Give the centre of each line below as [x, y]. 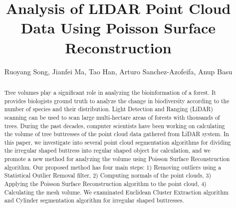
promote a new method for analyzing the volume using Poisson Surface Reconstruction [117, 159]
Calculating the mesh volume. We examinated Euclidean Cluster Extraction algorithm [116, 192]
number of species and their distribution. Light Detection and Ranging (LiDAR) [109, 109]
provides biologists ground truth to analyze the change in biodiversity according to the [117, 101]
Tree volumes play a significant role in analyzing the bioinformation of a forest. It [110, 92]
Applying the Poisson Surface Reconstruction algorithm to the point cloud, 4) [105, 184]
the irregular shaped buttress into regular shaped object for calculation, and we [107, 150]
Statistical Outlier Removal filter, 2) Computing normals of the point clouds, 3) [108, 175]
